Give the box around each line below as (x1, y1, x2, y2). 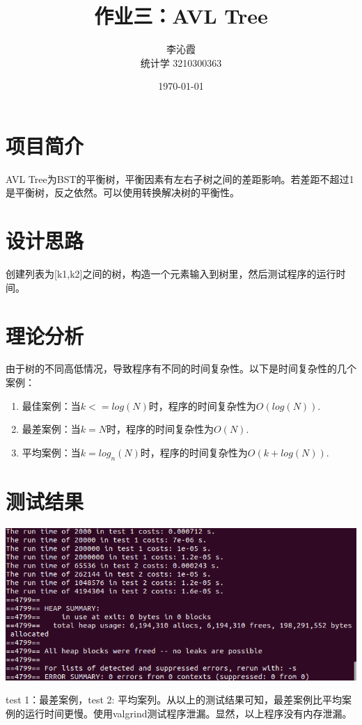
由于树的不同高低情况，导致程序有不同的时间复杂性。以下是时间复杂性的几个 (6, 361, 356, 376)
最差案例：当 (22, 422, 81, 436)
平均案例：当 (22, 445, 81, 459)
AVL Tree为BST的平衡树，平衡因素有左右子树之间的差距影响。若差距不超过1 (6, 171, 354, 186)
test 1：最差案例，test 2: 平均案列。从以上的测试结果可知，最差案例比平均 (6, 692, 343, 707)
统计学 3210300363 (140, 55, 222, 70)
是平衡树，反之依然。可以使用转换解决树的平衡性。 (6, 185, 239, 200)
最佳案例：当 (22, 398, 81, 413)
